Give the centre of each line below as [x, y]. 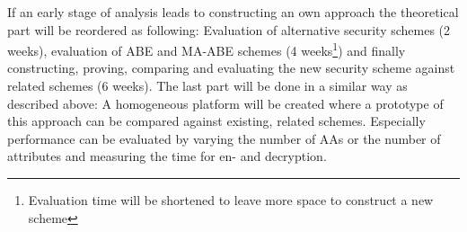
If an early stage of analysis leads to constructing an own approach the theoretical [233, 12]
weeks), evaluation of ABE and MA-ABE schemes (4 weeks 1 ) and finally [207, 49]
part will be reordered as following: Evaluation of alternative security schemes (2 [229, 29]
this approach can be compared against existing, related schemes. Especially [216, 121]
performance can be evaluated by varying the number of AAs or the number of [224, 138]
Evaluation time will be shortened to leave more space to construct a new [231, 200]
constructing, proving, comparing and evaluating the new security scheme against [231, 68]
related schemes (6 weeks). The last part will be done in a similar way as [207, 86]
